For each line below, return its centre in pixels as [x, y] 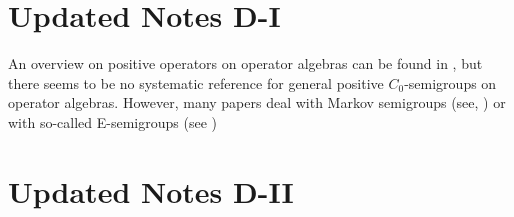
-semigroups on [450, 82]
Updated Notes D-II [151, 190]
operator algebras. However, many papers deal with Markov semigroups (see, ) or [257, 102]
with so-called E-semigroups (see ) [112, 121]
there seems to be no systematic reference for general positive [196, 82]
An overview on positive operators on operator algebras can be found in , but [245, 63]
